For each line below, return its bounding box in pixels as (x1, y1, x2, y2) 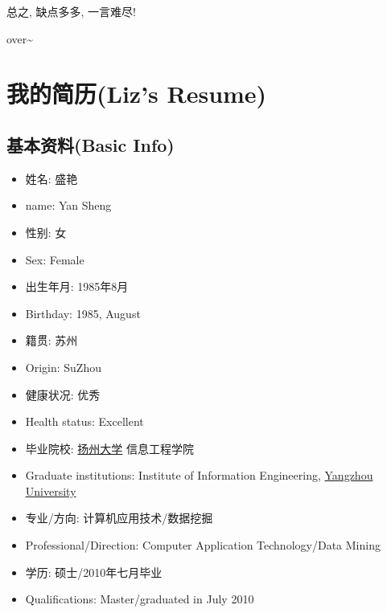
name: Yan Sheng (25, 197, 112, 214)
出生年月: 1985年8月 (25, 278, 129, 295)
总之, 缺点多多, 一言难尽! (6, 3, 136, 19)
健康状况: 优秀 (25, 386, 101, 403)
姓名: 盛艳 (25, 170, 78, 186)
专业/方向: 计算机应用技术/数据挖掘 (25, 509, 213, 526)
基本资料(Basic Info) (6, 132, 175, 157)
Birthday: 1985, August (25, 304, 141, 321)
